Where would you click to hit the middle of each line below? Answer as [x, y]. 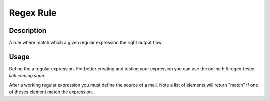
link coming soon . [27, 76]
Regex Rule [33, 13]
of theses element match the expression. [51, 92]
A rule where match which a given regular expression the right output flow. [86, 43]
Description [28, 31]
